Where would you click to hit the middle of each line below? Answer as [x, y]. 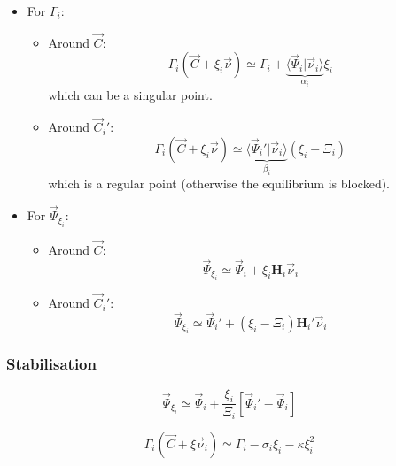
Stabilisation [51, 364]
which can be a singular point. [130, 95]
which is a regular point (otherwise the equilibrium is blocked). [219, 183]
